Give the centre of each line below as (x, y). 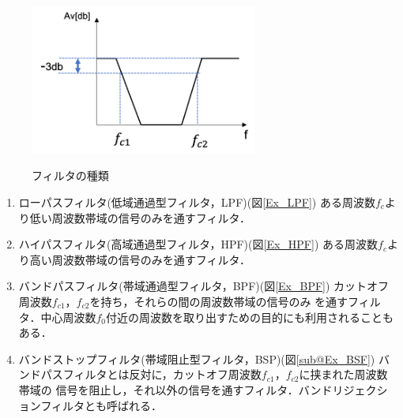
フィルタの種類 (70, 175)
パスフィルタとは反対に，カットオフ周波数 (151, 374)
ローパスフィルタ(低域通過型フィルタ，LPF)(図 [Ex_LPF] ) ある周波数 (197, 202)
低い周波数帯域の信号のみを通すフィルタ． (140, 217)
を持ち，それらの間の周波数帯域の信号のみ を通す (219, 301)
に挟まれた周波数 (343, 374)
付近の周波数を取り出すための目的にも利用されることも (249, 317)
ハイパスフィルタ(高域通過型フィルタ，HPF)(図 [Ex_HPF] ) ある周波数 (198, 244)
